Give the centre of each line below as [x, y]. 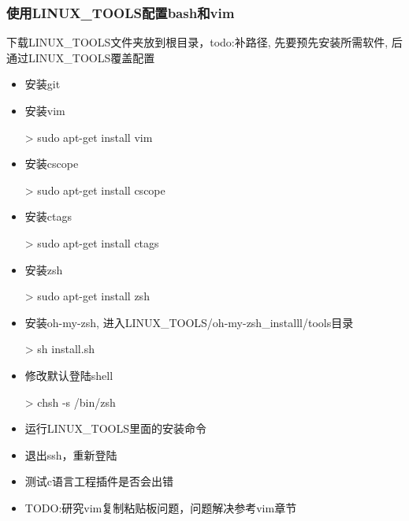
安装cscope [52, 164]
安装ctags [48, 216]
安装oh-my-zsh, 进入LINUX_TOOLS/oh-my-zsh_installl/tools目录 [189, 322]
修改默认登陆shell [69, 375]
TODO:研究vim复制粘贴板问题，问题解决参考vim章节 [161, 507]
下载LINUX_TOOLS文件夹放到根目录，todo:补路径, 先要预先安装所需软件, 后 [204, 42]
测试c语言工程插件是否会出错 [99, 481]
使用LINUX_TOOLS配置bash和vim [121, 12]
